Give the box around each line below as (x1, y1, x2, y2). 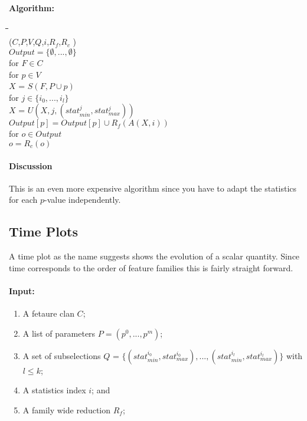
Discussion (9, 159, 53, 172)
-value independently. (44, 193, 121, 206)
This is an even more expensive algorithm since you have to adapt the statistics (9, 182, 297, 194)
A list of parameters (22, 327, 96, 339)
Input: (9, 284, 35, 297)
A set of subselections (22, 349, 101, 361)
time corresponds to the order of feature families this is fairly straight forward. (9, 261, 293, 274)
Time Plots (9, 222, 78, 241)
